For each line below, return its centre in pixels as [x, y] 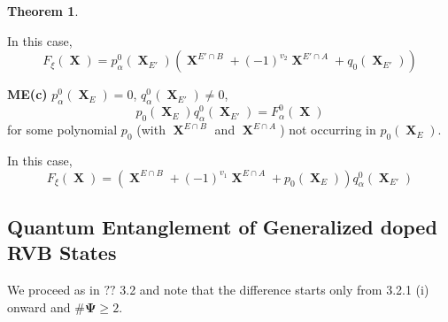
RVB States [62, 253]
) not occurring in [328, 130]
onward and [39, 307]
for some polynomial [62, 130]
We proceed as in [54, 290]
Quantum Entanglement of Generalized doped [222, 227]
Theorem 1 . [43, 11]
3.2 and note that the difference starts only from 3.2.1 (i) [274, 290]
